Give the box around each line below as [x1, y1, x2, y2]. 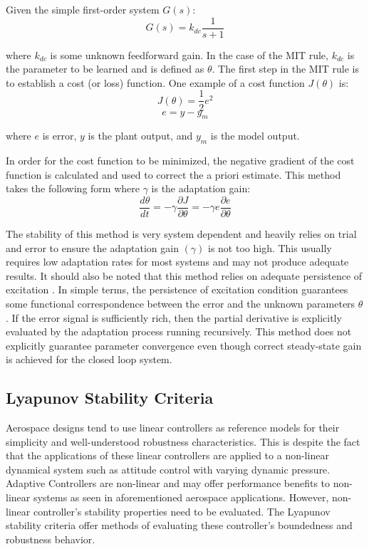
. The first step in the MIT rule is [212, 61, 359, 76]
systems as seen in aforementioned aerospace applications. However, [33, 490, 329, 505]
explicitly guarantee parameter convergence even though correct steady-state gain [6, 338, 362, 352]
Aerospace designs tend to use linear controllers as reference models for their [6, 420, 340, 435]
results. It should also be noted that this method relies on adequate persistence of [6, 268, 363, 283]
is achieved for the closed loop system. [6, 352, 172, 367]
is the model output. [210, 128, 300, 143]
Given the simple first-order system [6, 2, 160, 16]
